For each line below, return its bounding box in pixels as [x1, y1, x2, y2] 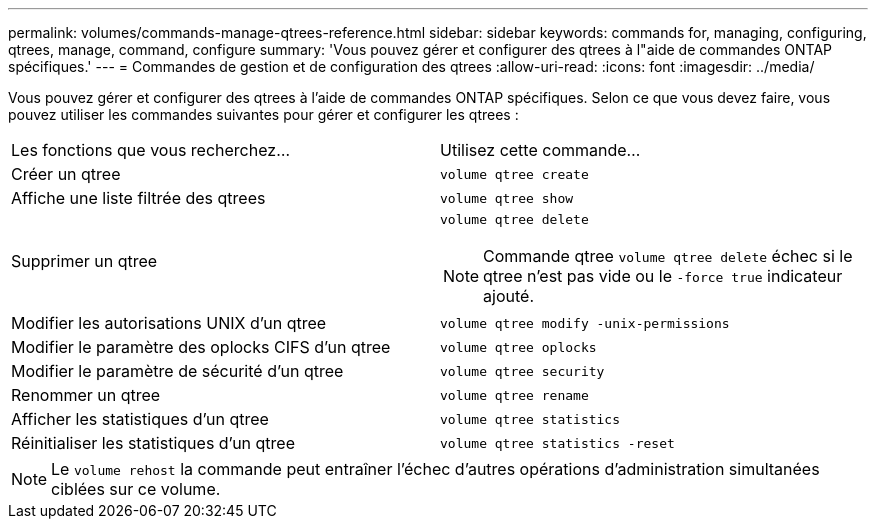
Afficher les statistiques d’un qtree [11, 409, 269, 429]
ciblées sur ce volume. [51, 479, 221, 499]
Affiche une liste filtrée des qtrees [11, 188, 266, 208]
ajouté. [483, 286, 534, 306]
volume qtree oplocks [440, 339, 597, 355]
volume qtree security [440, 363, 605, 379]
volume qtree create [440, 166, 589, 182]
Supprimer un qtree [11, 250, 158, 271]
